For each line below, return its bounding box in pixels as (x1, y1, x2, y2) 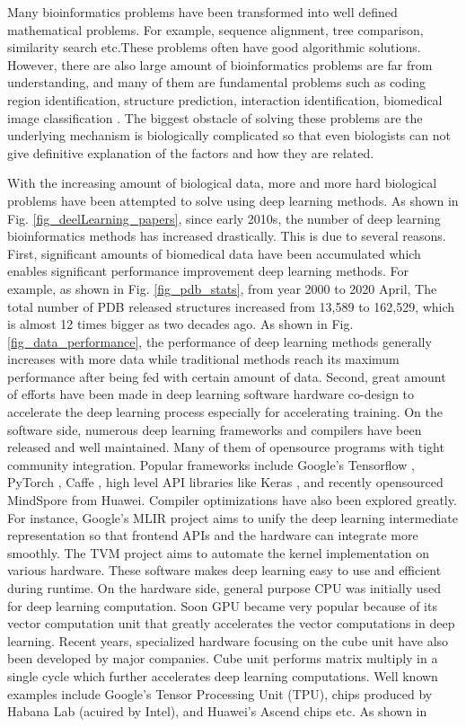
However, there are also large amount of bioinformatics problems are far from (7, 55, 433, 74)
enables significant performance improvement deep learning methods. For (7, 262, 409, 280)
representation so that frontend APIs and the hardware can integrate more (7, 526, 418, 545)
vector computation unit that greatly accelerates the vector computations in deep (7, 614, 455, 633)
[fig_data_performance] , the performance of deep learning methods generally (7, 332, 432, 350)
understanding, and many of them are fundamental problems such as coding (7, 73, 426, 92)
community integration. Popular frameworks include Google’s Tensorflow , (7, 455, 415, 474)
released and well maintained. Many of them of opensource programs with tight (7, 438, 444, 457)
